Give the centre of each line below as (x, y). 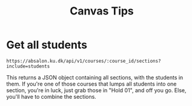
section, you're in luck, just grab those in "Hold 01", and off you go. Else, (96, 90)
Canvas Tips (102, 11)
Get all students (47, 45)
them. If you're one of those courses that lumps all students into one (91, 84)
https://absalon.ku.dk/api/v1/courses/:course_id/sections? (84, 61)
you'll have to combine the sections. (51, 96)
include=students (28, 66)
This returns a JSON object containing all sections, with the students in (95, 77)
